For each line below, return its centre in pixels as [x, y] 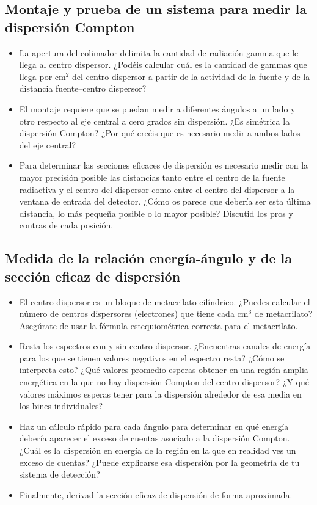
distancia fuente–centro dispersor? [83, 88]
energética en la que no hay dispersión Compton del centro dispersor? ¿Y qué [164, 382]
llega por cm [42, 76]
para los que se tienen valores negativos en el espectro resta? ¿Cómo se [152, 358]
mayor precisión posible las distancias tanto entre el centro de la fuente [152, 177]
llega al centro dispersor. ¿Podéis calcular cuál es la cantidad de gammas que [163, 64]
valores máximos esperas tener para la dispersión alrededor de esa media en [160, 394]
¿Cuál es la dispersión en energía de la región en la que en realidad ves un [158, 450]
